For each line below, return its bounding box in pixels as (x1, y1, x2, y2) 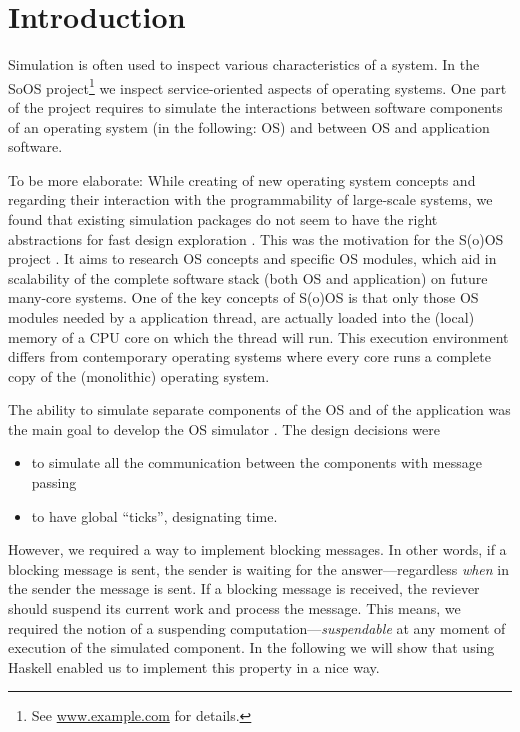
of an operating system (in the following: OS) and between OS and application (8, 116, 490, 137)
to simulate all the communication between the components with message (31, 452, 482, 473)
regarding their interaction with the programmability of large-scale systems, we (8, 189, 493, 210)
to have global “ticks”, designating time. (31, 505, 278, 526)
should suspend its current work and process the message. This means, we (8, 598, 461, 619)
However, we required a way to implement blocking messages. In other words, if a (8, 539, 507, 560)
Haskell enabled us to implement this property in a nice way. (8, 656, 380, 677)
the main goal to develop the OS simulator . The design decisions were (8, 418, 441, 439)
